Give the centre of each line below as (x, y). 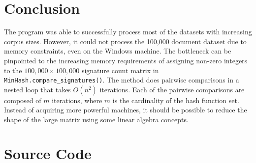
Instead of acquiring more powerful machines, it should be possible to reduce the (126, 110)
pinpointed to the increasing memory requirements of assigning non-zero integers (126, 60)
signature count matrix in (120, 70)
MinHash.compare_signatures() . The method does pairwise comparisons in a (122, 80)
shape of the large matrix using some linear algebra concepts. (96, 119)
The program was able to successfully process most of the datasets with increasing (128, 32)
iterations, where (77, 100)
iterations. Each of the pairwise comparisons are (172, 89)
